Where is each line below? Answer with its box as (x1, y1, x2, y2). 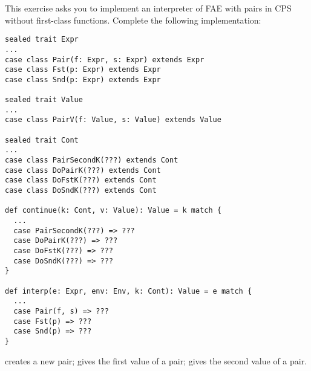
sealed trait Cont (5, 135, 79, 144)
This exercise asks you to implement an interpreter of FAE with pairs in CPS (5, 2, 292, 14)
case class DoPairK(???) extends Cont (5, 166, 161, 175)
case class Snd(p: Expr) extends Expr (5, 75, 161, 84)
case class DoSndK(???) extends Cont (5, 186, 157, 195)
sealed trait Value (5, 95, 83, 105)
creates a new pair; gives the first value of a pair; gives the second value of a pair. (5, 354, 307, 367)
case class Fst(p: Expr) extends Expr (5, 65, 161, 74)
